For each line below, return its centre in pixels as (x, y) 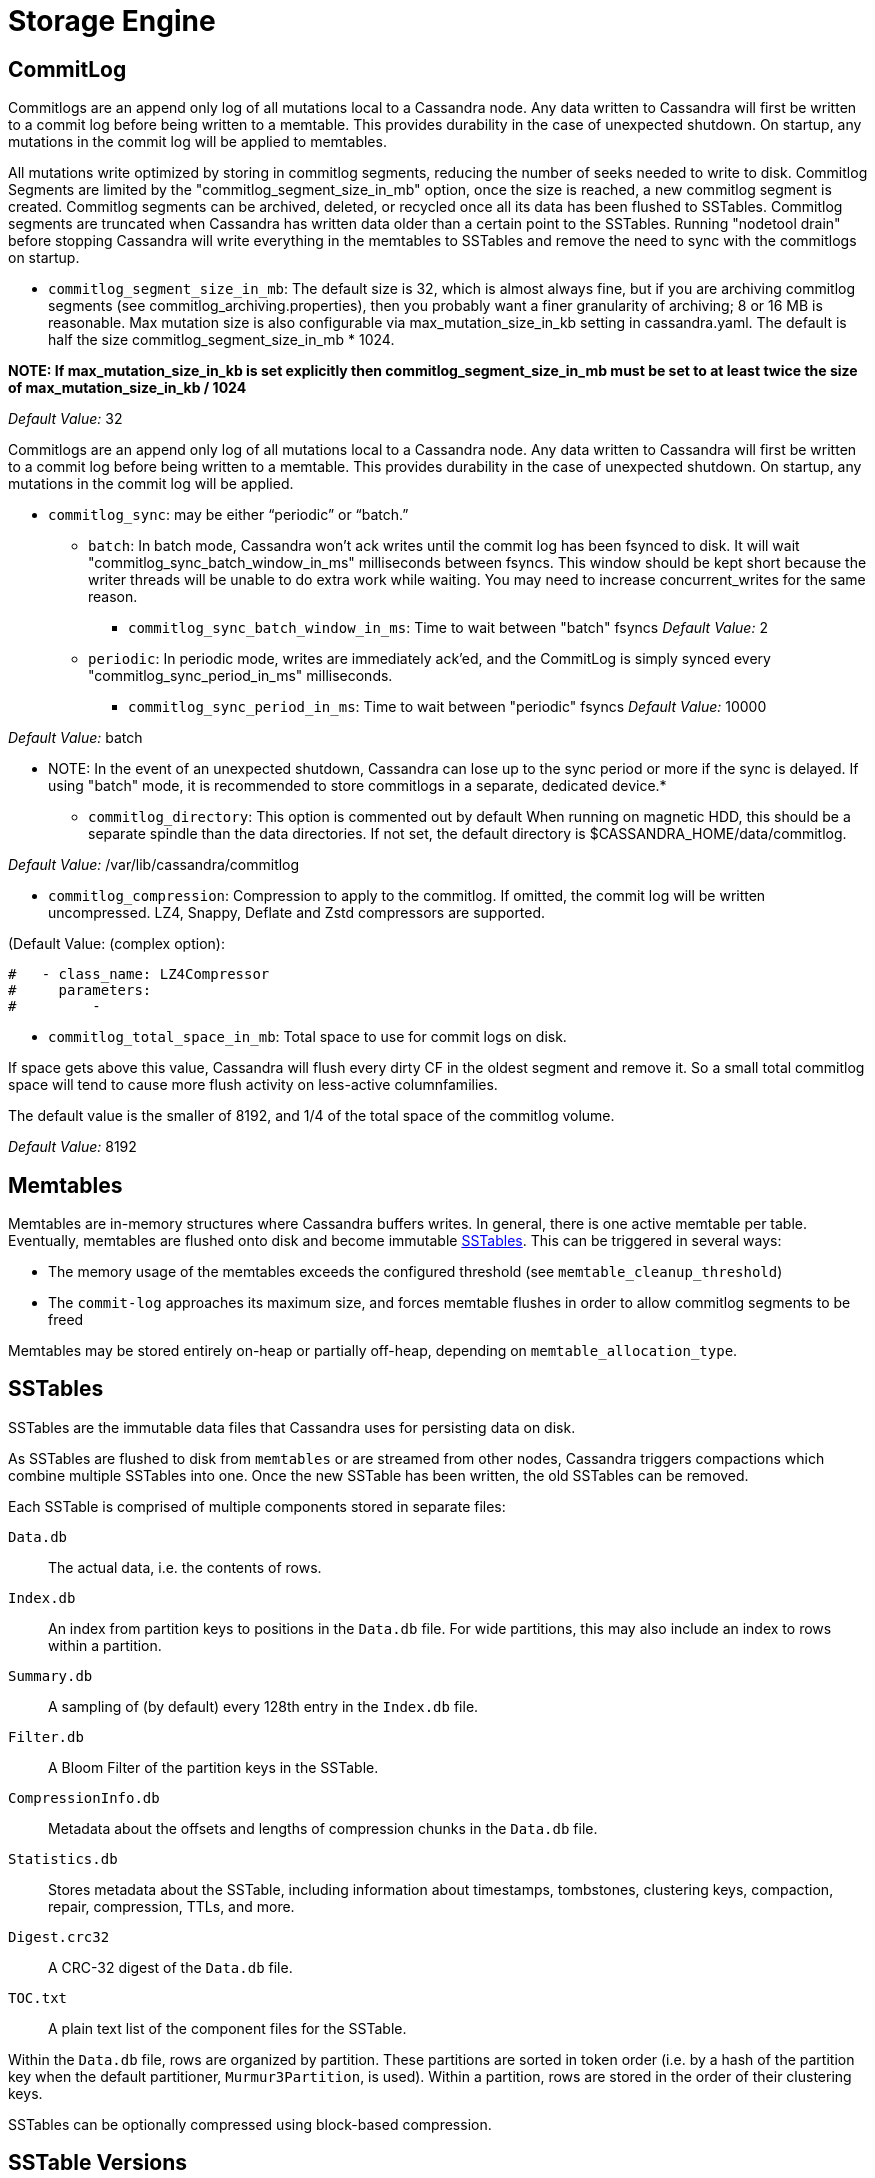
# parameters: (80, 990)
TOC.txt (38, 1997)
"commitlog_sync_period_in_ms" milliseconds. (240, 676)
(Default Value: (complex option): (116, 944)
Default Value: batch (75, 738)
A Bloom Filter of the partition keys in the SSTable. (213, 1767)
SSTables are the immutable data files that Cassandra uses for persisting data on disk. (292, 1427)
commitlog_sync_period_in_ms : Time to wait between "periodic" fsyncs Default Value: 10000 (447, 707)
